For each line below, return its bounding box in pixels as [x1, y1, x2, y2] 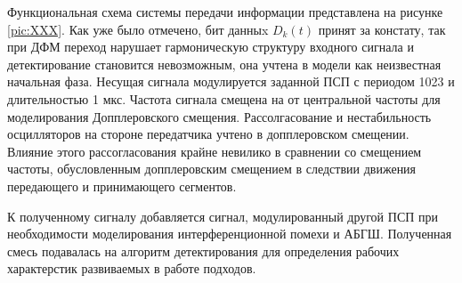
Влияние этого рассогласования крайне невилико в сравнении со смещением [7, 141, 422, 160]
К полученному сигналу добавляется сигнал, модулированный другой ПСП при [7, 206, 438, 225]
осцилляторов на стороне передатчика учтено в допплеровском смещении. [7, 125, 409, 143]
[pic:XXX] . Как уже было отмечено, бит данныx [7, 20, 269, 38]
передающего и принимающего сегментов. [7, 176, 237, 195]
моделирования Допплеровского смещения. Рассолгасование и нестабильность [7, 107, 432, 125]
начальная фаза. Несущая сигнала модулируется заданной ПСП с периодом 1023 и [7, 72, 455, 91]
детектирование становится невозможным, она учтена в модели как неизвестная [7, 54, 442, 73]
